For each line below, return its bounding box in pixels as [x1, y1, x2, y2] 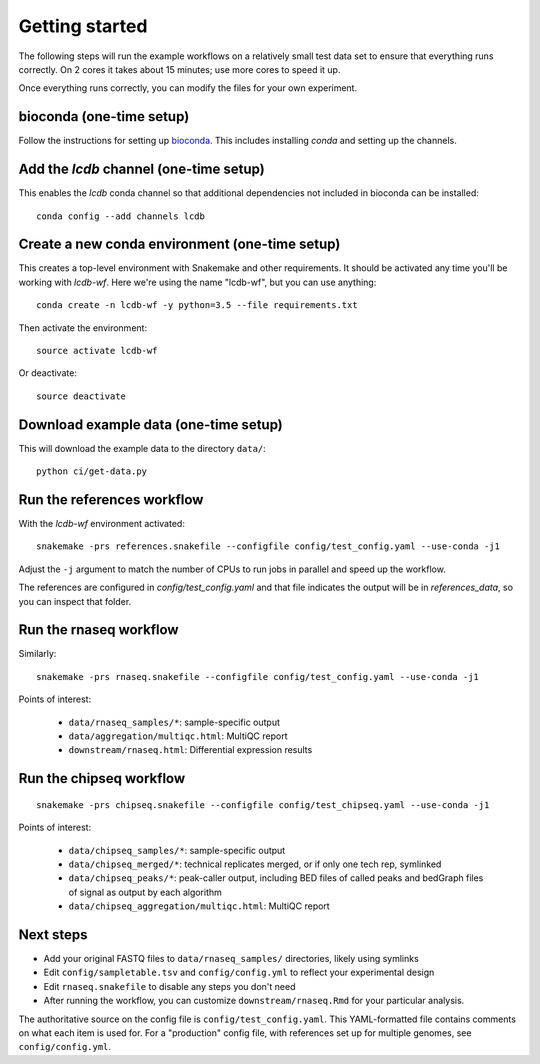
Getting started [18, 15, 148, 37]
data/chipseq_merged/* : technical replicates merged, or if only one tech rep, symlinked [68, 858, 442, 870]
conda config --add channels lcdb [36, 210, 205, 222]
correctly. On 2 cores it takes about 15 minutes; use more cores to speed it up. [18, 63, 341, 75]
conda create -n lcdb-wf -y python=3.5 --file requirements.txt [36, 300, 359, 311]
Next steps [18, 926, 88, 943]
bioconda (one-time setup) [18, 108, 190, 125]
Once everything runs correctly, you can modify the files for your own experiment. [18, 82, 358, 94]
